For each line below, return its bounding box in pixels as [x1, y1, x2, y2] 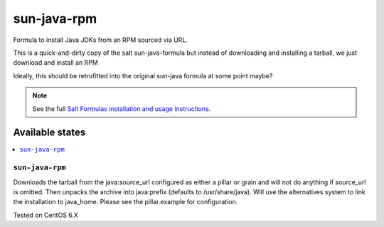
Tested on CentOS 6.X [13, 211, 78, 219]
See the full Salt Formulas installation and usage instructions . [32, 104, 211, 113]
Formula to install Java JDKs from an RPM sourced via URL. [13, 36, 188, 44]
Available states [13, 127, 86, 139]
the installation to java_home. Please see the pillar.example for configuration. [13, 198, 238, 206]
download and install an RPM [13, 58, 99, 67]
